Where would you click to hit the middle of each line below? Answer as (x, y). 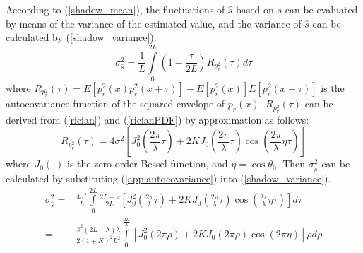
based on (255, 9)
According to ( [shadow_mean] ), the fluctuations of (115, 9)
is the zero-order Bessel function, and (147, 164)
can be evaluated (321, 9)
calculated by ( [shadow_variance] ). (81, 37)
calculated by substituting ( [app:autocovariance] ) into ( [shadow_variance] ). (168, 178)
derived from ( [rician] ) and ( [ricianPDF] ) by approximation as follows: (157, 119)
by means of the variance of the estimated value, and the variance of (154, 23)
